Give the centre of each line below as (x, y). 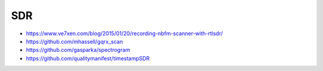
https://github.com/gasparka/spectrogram (78, 50)
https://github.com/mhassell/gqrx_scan (74, 41)
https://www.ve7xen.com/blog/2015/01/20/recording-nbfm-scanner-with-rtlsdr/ (124, 33)
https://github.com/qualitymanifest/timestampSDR (88, 58)
